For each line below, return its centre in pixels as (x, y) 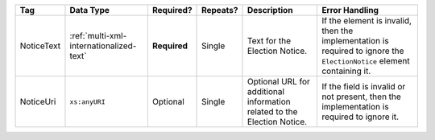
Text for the (269, 41)
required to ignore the (363, 51)
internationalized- (103, 46)
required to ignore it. (360, 117)
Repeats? (220, 10)
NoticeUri (38, 102)
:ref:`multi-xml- (98, 36)
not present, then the (362, 97)
